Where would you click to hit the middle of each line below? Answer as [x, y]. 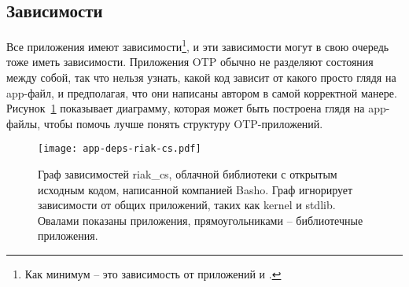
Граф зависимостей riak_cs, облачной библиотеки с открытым [188, 174]
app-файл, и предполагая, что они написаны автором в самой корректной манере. [202, 92]
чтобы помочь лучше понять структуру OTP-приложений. [183, 123]
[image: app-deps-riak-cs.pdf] [120, 149]
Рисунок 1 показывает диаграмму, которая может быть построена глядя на [186, 108]
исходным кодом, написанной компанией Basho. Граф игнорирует [195, 189]
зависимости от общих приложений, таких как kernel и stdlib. [187, 205]
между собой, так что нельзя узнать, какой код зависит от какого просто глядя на [201, 77]
